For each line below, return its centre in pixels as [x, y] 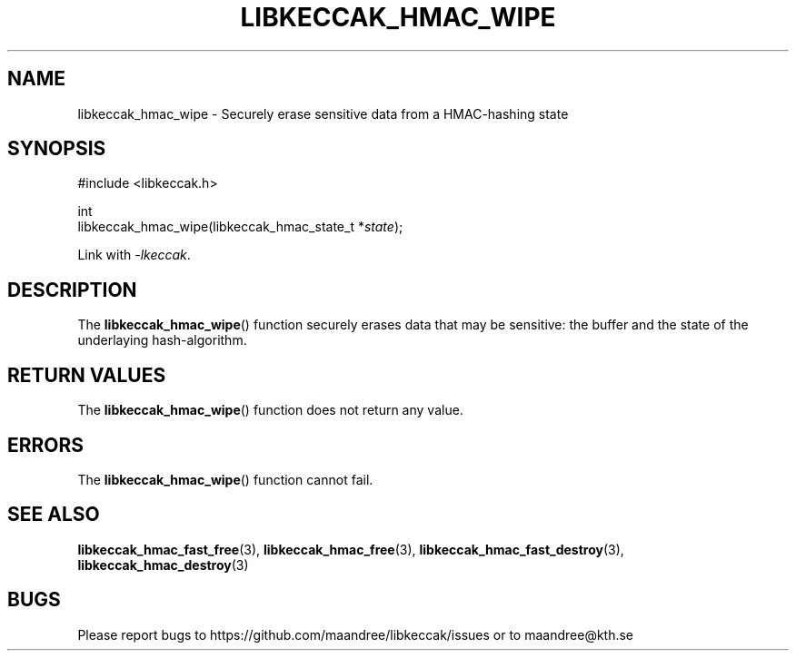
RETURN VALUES [87, 375]
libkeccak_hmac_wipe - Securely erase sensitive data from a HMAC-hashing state [323, 113]
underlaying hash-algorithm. [162, 340]
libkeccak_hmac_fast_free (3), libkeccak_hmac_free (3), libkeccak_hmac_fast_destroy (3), [351, 549]
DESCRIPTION [72, 290]
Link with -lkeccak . [134, 255]
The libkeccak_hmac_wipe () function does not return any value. [270, 410]
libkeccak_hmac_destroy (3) [163, 565]
